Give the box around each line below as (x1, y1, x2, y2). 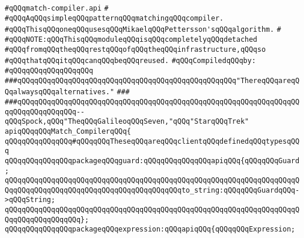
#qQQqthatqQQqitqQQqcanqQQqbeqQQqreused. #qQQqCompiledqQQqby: (5, 57, 256, 65)
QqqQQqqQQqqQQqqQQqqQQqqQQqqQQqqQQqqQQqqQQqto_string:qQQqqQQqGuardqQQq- (5, 186, 300, 194)
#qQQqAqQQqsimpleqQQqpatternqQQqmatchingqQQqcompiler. (5, 14, 224, 22)
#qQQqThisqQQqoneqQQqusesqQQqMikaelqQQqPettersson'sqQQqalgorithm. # (5, 25, 282, 34)
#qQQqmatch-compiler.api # (5, 4, 109, 12)
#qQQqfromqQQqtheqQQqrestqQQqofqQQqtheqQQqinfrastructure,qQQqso (5, 45, 266, 54)
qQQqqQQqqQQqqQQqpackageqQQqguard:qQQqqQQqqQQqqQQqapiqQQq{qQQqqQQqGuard (5, 156, 300, 165)
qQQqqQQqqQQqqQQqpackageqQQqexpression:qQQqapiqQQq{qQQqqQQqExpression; (5, 225, 295, 234)
